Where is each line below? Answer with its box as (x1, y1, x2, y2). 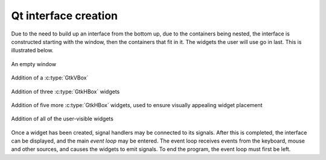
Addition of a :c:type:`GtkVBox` (11, 74, 89, 81)
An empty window (11, 60, 57, 67)
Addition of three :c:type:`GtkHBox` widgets (11, 88, 120, 95)
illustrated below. (11, 47, 54, 54)
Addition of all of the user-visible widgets (11, 115, 114, 123)
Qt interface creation (11, 9, 118, 22)
